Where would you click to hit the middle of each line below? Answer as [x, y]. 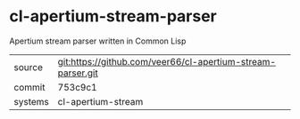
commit [29, 87]
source [28, 67]
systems [31, 101]
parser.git [78, 73]
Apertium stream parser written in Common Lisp [98, 41]
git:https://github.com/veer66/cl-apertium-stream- [167, 61]
